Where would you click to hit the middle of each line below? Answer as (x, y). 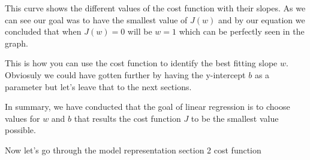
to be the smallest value (235, 118)
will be (140, 31)
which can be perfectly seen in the (242, 31)
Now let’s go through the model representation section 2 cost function (133, 150)
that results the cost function (127, 118)
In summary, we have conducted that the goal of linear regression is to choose (148, 107)
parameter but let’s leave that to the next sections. (98, 86)
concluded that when (43, 31)
